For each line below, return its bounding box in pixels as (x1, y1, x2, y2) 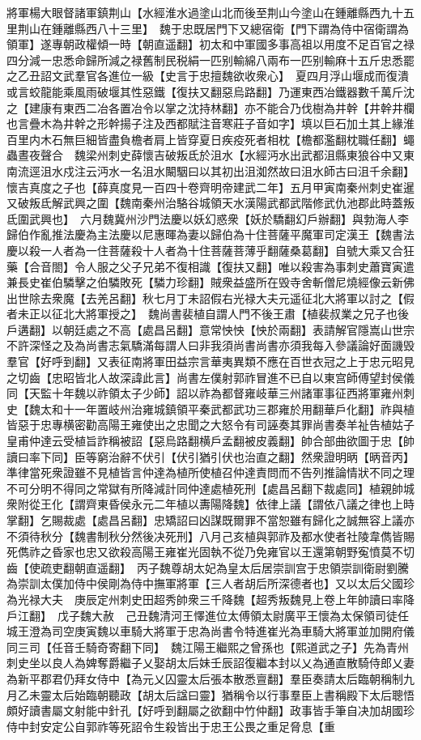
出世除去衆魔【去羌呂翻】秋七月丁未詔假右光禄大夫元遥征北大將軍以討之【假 (6, 289, 415, 306)
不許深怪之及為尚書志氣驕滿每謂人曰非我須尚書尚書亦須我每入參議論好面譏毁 (6, 337, 415, 354)
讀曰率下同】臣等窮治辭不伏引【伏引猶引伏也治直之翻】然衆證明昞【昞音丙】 (6, 448, 415, 465)
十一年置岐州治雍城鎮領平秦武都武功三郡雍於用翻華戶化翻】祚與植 (62, 400, 415, 417)
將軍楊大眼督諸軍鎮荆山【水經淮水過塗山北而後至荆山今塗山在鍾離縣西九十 (6, 4, 403, 20)
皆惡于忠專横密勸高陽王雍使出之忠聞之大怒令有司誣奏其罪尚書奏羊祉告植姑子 (6, 416, 415, 433)
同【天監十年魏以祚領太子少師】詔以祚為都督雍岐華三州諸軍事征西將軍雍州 (6, 385, 403, 402)
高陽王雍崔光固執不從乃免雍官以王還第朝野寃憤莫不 (130, 543, 403, 560)
